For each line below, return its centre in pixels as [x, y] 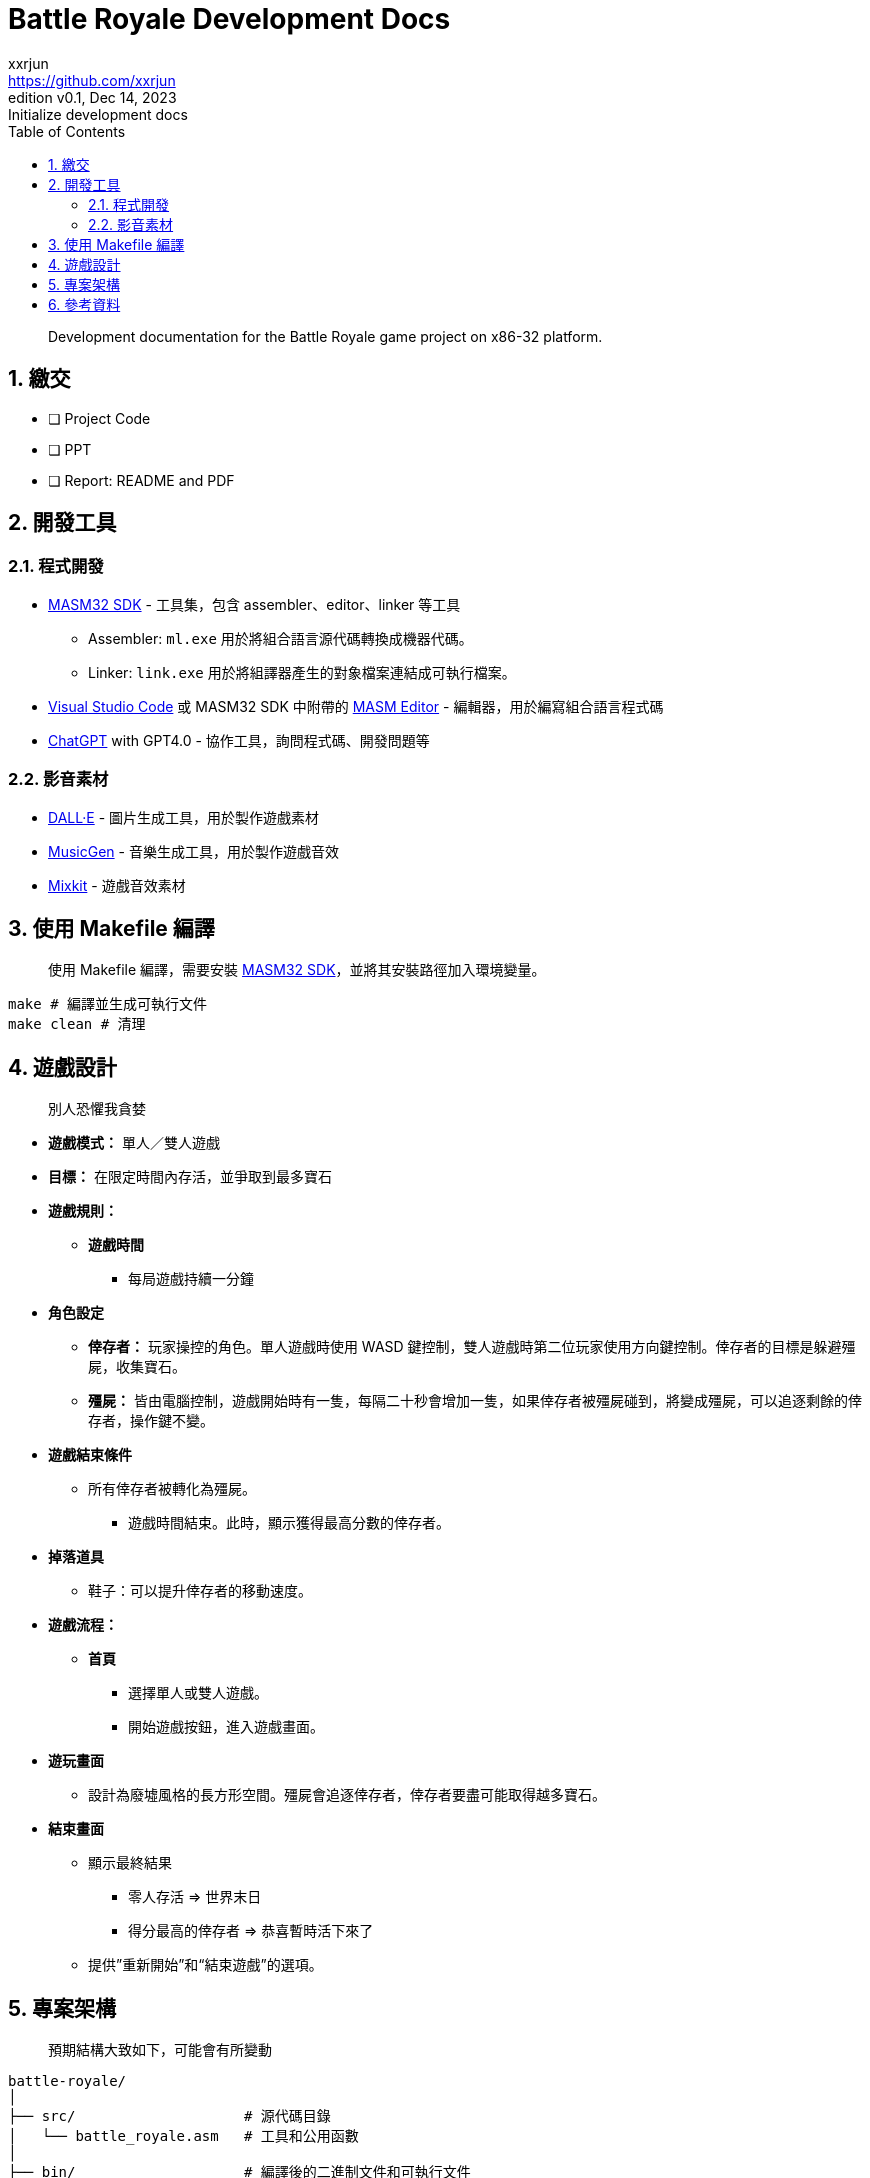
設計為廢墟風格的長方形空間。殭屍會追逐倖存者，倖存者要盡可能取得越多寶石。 [347, 1795]
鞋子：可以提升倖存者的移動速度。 [200, 1591]
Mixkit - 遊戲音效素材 [117, 885]
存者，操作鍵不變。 [151, 1421]
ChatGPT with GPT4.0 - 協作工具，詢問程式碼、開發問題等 [239, 740]
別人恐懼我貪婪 [97, 1109]
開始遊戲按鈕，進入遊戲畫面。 [226, 1727]
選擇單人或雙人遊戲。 [198, 1693]
